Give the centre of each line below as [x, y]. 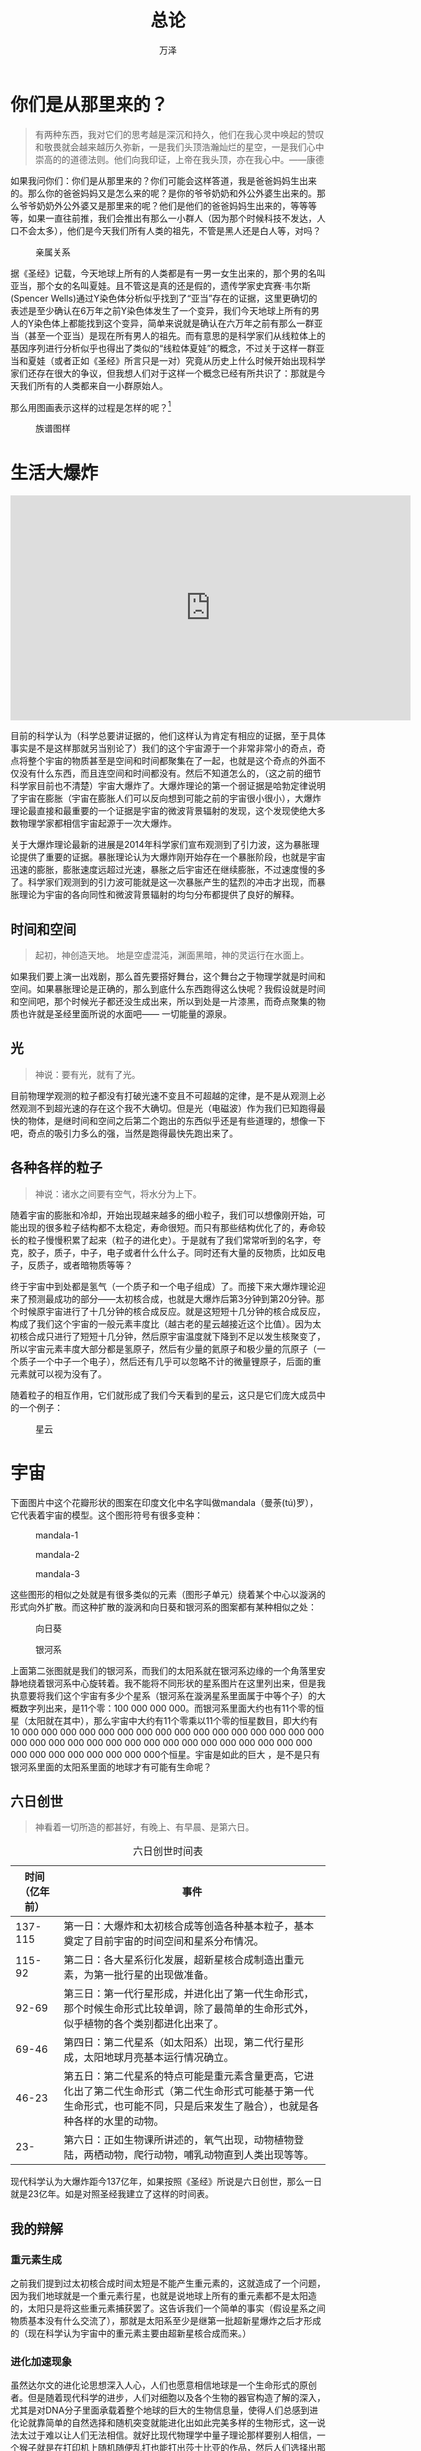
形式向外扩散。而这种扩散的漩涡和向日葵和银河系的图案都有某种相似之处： [163, 1607]
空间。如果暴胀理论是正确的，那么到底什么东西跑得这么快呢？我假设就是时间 [168, 989]
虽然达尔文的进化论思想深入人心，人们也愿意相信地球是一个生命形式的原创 [163, 2385]
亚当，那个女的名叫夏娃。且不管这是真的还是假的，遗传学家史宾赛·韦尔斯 [161, 285]
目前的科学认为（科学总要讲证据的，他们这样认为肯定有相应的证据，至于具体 [168, 736]
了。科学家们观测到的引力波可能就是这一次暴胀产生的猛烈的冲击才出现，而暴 [168, 882]
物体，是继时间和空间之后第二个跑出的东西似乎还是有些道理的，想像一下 [176, 1120]
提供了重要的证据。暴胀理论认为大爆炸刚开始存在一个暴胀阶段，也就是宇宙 [172, 857]
